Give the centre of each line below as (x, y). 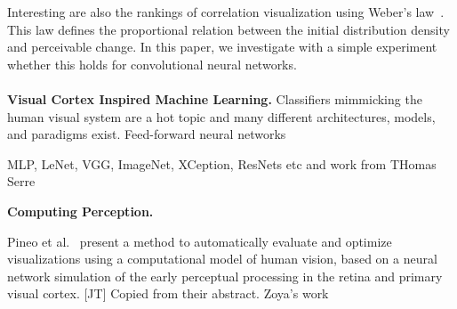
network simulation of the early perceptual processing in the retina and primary (225, 276)
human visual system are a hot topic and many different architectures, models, (221, 116)
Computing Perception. (80, 211)
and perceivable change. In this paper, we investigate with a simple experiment (222, 47)
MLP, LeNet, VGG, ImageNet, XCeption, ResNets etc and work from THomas (222, 163)
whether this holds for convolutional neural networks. (152, 64)
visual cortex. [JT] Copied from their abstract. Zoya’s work (168, 293)
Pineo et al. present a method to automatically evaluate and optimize (200, 241)
